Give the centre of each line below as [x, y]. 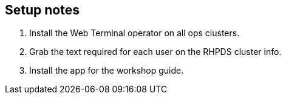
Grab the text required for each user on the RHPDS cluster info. [155, 52]
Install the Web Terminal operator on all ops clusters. [134, 33]
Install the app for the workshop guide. [107, 71]
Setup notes [42, 10]
